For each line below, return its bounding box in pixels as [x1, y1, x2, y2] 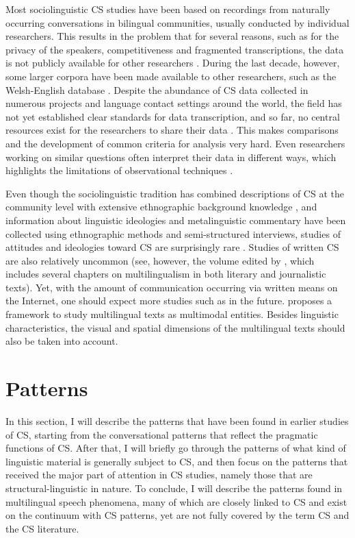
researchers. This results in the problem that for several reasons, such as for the [5, 29, 339, 43]
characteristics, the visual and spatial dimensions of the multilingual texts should [5, 320, 345, 334]
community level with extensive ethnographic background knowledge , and [5, 199, 317, 214]
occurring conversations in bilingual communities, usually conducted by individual [5, 15, 350, 29]
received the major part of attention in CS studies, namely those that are [5, 467, 313, 482]
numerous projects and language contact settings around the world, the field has [5, 96, 342, 110]
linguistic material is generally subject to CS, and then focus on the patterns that [5, 454, 348, 468]
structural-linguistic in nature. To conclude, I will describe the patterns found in [5, 480, 343, 495]
